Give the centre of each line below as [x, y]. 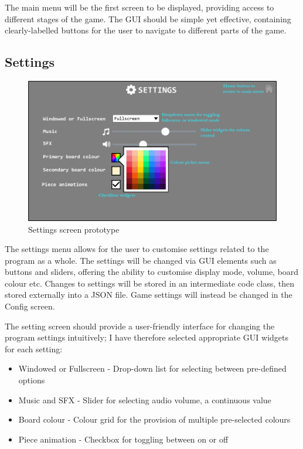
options [32, 380]
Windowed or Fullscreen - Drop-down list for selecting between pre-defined [152, 368]
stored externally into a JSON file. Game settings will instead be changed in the [149, 295]
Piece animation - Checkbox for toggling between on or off [123, 439]
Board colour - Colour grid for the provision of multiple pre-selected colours [154, 419]
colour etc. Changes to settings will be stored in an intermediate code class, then [150, 283]
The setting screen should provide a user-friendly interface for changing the [140, 326]
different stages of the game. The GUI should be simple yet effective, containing [148, 18]
